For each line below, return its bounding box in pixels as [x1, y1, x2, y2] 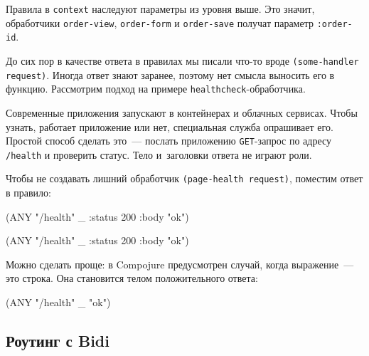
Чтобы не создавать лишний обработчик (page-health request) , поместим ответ [6, 171, 363, 186]
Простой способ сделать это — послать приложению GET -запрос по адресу [6, 133, 331, 148]
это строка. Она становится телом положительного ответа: [6, 271, 258, 286]
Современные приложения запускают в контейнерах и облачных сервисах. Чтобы [6, 105, 358, 120]
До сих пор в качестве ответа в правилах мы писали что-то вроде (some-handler [6, 53, 359, 68]
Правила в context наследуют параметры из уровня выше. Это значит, [6, 1, 315, 16]
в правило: [6, 185, 51, 200]
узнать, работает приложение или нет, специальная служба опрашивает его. [6, 119, 333, 134]
